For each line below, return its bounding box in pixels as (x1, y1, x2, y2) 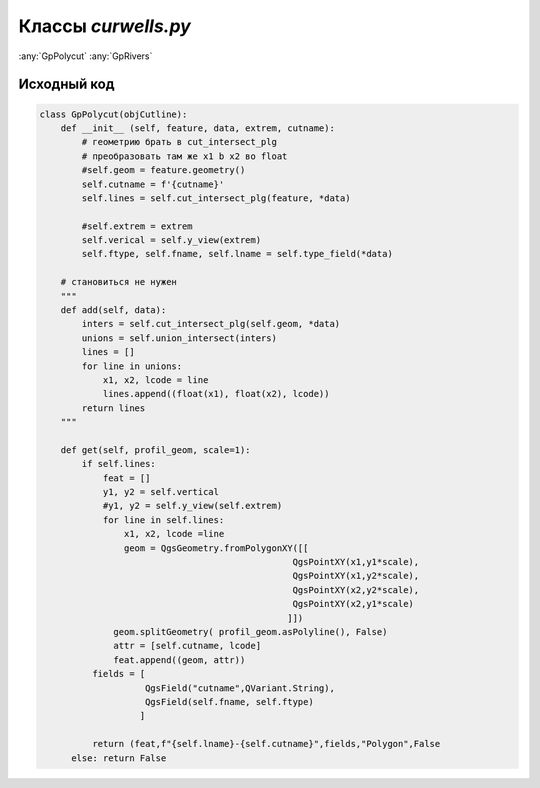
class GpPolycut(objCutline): (39, 108, 188, 120)
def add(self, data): (60, 305, 167, 316)
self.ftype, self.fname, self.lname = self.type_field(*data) (81, 248, 394, 260)
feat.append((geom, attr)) (113, 654, 246, 665)
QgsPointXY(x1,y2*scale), (292, 570, 420, 582)
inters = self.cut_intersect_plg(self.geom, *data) (81, 318, 341, 330)
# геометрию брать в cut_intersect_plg (81, 136, 277, 148)
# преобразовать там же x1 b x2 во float (81, 150, 288, 162)
